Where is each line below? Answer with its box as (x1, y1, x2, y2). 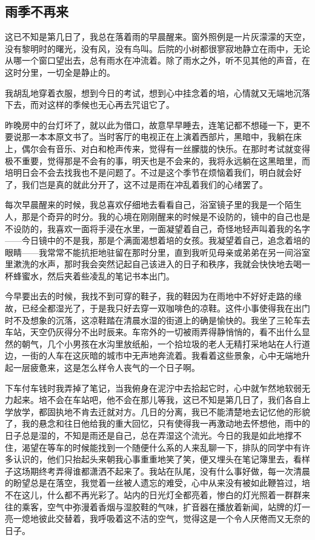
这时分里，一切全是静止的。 (5, 65, 115, 78)
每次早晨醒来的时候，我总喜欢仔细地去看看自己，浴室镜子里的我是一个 (5, 198, 285, 211)
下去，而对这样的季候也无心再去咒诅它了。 (5, 98, 174, 111)
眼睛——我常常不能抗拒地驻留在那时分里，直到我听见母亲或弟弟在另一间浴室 (5, 245, 310, 258)
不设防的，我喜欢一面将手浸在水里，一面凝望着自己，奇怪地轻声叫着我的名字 (5, 222, 310, 235)
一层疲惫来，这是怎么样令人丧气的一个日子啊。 (13, 361, 200, 374)
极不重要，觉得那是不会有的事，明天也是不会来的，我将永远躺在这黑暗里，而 (5, 154, 310, 167)
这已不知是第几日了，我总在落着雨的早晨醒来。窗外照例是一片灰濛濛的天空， (5, 30, 310, 43)
